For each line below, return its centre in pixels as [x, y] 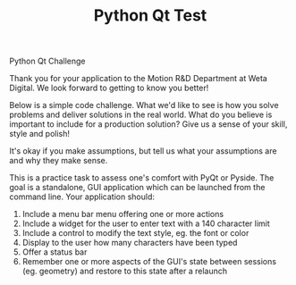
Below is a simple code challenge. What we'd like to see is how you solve [144, 105]
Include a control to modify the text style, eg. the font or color [135, 233]
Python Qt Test [150, 16]
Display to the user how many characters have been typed [130, 243]
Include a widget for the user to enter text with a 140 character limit [146, 223]
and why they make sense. [59, 161]
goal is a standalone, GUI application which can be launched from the [137, 188]
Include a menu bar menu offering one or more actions [123, 214]
